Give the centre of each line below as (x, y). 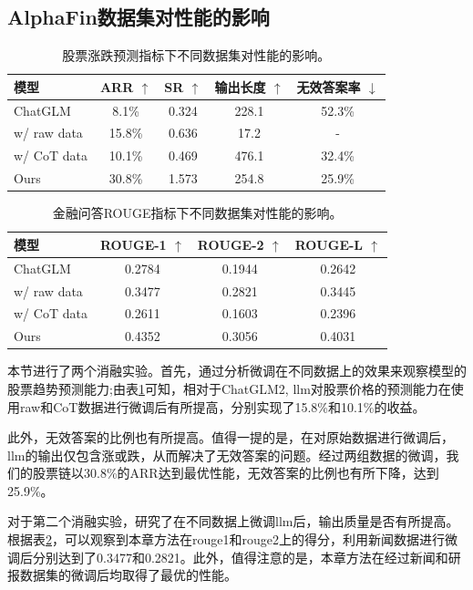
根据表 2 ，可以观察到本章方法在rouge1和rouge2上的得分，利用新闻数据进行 (226, 539)
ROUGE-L (329, 244)
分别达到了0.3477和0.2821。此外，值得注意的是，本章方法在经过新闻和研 (247, 557)
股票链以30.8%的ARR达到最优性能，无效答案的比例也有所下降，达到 (236, 473)
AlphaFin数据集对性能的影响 (139, 17)
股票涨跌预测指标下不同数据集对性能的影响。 (196, 55)
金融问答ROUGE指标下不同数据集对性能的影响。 (197, 213)
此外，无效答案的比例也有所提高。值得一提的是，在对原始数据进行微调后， (231, 437)
